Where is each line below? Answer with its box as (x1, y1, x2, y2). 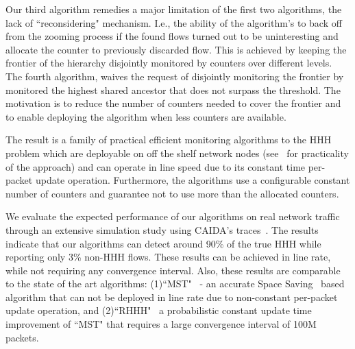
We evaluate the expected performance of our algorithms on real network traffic (5, 209, 340, 224)
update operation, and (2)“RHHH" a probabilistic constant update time (5, 303, 312, 317)
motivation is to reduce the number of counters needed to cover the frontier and (5, 96, 341, 110)
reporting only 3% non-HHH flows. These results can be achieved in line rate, (5, 250, 331, 264)
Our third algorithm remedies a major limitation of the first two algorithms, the (5, 2, 342, 16)
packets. (5, 330, 39, 344)
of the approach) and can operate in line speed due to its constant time (5, 159, 306, 173)
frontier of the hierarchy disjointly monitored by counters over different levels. (5, 56, 332, 70)
